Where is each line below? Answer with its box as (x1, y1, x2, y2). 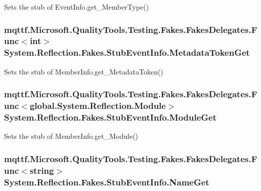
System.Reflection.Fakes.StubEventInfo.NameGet (4, 175, 209, 188)
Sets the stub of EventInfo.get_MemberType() (4, 2, 149, 12)
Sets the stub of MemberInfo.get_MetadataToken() (4, 66, 163, 77)
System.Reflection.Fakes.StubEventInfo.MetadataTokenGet (4, 46, 250, 59)
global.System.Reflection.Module (29, 99, 166, 112)
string (29, 164, 54, 176)
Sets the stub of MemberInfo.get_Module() (4, 131, 139, 141)
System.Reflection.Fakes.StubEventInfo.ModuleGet (4, 111, 217, 124)
